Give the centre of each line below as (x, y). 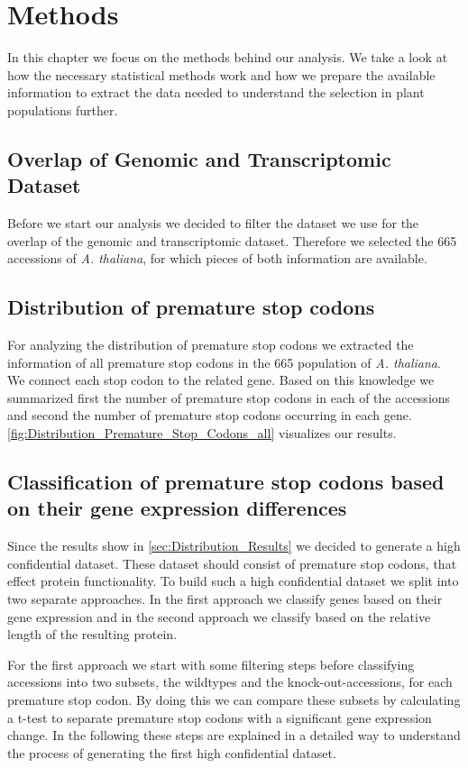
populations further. (63, 110)
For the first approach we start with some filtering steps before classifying (211, 664)
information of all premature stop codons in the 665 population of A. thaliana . (224, 362)
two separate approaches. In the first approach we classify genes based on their (225, 599)
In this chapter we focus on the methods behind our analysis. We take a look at (228, 57)
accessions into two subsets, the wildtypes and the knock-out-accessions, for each (230, 682)
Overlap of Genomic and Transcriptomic (199, 158)
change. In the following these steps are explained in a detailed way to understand (234, 735)
